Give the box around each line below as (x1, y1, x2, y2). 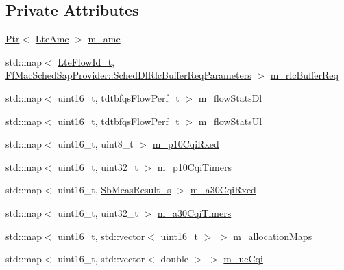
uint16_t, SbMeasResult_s (58, 183, 171, 197)
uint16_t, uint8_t (58, 137, 134, 151)
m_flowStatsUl (198, 113, 262, 128)
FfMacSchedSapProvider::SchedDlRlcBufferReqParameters (5, 68, 251, 82)
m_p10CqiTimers (157, 159, 232, 174)
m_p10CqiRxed (152, 137, 219, 151)
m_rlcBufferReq (270, 68, 339, 82)
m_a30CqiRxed (190, 183, 256, 197)
